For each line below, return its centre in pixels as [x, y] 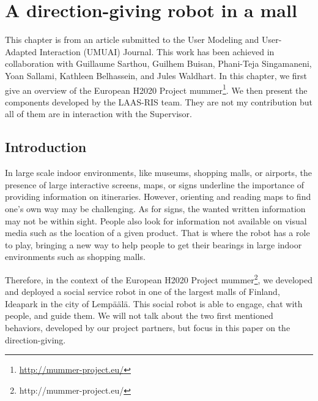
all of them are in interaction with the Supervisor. [98, 114]
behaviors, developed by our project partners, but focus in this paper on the [148, 327]
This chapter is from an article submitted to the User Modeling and [132, 40]
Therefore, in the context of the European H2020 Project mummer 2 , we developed [159, 278]
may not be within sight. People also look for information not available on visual [156, 220]
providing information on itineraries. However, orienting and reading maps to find [158, 197]
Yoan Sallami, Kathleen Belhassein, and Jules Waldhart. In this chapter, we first [156, 75]
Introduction [46, 147]
